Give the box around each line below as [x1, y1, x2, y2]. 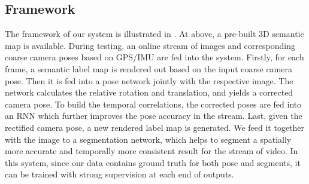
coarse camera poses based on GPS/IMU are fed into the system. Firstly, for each [5, 51, 304, 63]
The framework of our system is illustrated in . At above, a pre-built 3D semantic [5, 27, 304, 40]
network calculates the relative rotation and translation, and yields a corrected [5, 86, 293, 99]
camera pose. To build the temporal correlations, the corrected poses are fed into [5, 97, 302, 110]
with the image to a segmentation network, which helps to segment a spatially [5, 133, 292, 145]
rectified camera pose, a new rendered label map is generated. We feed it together [5, 121, 305, 133]
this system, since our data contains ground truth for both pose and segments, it [5, 156, 301, 168]
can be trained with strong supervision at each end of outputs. [5, 168, 234, 180]
